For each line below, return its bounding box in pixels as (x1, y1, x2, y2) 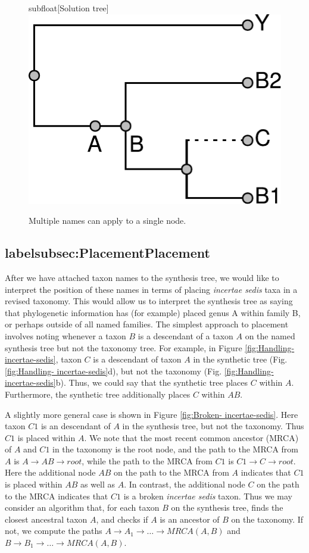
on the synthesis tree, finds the (171, 501, 283, 514)
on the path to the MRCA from (113, 466, 229, 479)
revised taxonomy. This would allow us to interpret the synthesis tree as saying (5, 295, 293, 307)
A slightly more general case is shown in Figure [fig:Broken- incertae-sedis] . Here (5, 408, 298, 420)
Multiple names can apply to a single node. (29, 214, 186, 227)
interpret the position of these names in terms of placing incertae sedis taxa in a (5, 283, 298, 295)
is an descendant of (40, 420, 111, 432)
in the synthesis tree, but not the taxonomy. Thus (122, 420, 304, 432)
